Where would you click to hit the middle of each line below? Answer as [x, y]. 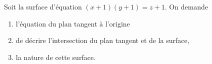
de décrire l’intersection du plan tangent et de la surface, [102, 40]
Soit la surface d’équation [43, 6]
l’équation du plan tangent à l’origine [73, 23]
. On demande [186, 6]
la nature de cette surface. [55, 57]
